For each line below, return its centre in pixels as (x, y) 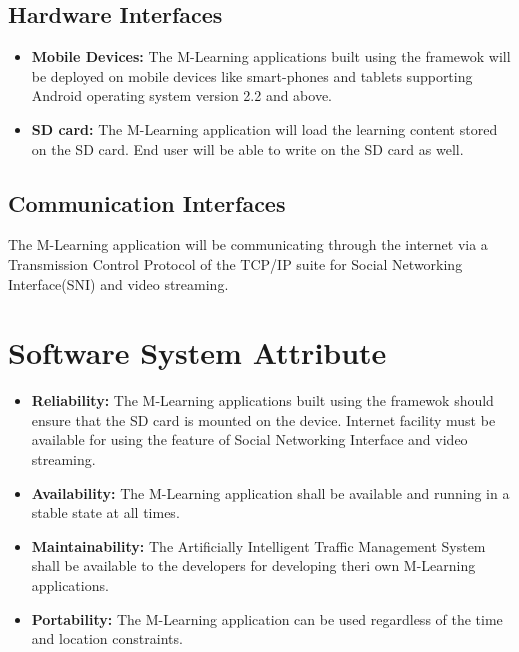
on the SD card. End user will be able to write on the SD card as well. (247, 148)
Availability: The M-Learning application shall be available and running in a (270, 492)
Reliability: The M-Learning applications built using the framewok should (262, 400)
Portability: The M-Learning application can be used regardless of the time (267, 618)
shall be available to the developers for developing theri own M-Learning (253, 565)
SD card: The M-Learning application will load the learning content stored (264, 128)
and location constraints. (107, 638)
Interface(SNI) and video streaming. (118, 283)
